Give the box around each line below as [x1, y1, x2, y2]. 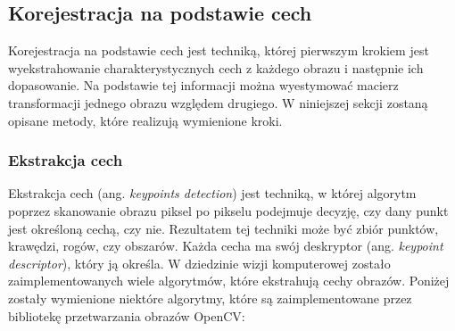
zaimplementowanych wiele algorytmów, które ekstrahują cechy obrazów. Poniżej [8, 271, 450, 290]
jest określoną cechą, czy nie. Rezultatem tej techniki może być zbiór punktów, [8, 219, 439, 237]
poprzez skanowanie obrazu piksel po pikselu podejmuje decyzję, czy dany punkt [8, 201, 449, 219]
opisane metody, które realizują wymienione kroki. [8, 111, 283, 129]
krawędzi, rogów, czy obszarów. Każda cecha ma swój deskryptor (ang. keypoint [8, 236, 443, 255]
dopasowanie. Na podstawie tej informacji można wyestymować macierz [8, 76, 399, 95]
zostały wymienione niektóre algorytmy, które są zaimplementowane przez [8, 288, 412, 307]
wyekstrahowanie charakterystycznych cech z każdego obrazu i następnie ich [8, 58, 424, 77]
